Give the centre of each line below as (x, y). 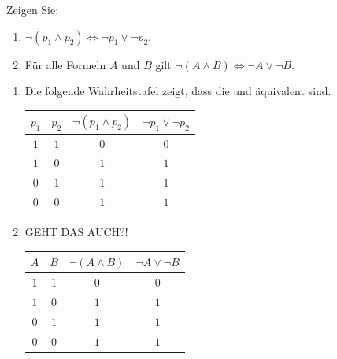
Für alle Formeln (65, 64)
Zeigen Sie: (33, 9)
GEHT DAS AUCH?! (76, 232)
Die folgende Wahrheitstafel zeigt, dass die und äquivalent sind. (178, 91)
